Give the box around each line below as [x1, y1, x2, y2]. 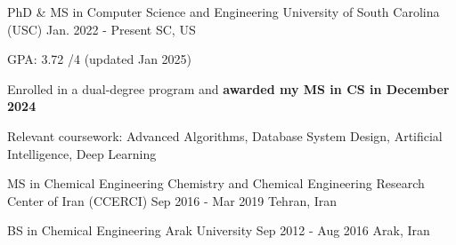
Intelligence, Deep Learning [7, 144, 157, 162]
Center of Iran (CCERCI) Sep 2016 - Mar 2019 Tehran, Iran [7, 191, 338, 209]
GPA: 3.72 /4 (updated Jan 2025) [7, 50, 192, 68]
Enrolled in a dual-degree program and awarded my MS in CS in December [7, 79, 450, 98]
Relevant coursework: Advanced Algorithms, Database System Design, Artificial [7, 126, 443, 145]
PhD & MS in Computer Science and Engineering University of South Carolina [7, 3, 440, 20]
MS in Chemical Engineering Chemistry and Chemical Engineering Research [7, 174, 425, 193]
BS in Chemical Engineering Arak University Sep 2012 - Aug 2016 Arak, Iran [7, 221, 430, 240]
